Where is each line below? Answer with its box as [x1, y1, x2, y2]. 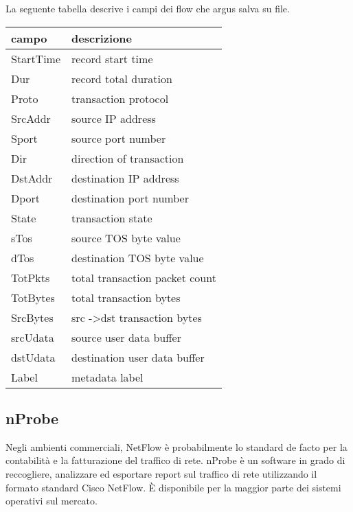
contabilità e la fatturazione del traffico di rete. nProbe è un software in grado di [5, 453, 345, 467]
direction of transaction [71, 150, 184, 166]
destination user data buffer [71, 349, 205, 365]
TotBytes [11, 289, 55, 305]
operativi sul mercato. [5, 493, 98, 508]
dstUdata [11, 349, 56, 365]
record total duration [71, 70, 172, 86]
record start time [71, 50, 153, 67]
